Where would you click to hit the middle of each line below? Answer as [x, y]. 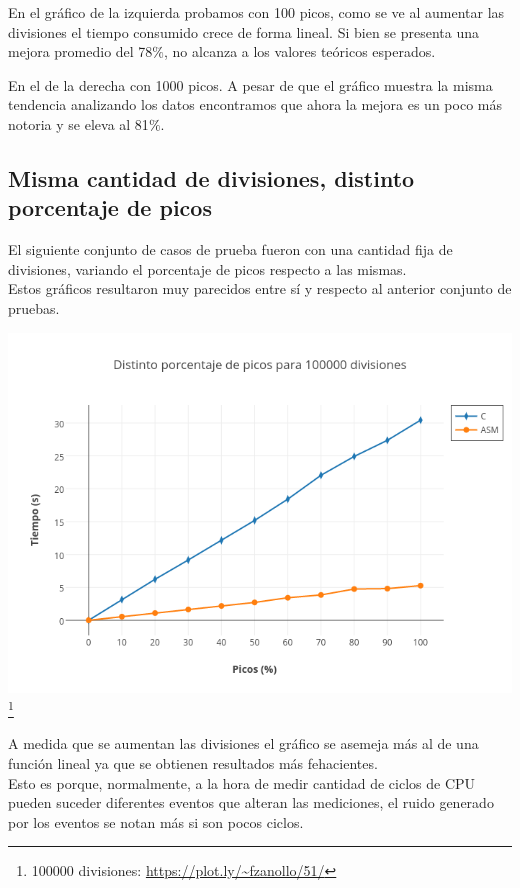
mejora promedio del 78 [80, 51]
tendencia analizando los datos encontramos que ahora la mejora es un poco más [255, 104]
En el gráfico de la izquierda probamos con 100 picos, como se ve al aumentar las [256, 12]
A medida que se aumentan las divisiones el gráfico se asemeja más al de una [243, 743]
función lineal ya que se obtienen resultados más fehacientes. [193, 762]
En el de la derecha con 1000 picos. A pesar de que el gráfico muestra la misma [250, 84]
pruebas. [34, 307]
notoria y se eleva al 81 [78, 123]
